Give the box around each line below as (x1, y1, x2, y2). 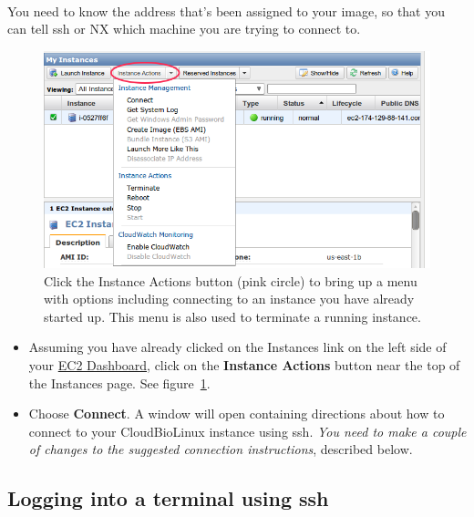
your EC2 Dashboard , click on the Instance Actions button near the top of (28, 355, 460, 374)
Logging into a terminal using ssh (7, 484, 329, 512)
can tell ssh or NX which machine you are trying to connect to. (7, 19, 361, 38)
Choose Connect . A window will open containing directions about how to (28, 404, 445, 423)
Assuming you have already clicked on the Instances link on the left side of (28, 337, 447, 357)
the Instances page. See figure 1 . (28, 373, 211, 392)
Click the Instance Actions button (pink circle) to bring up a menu (44, 271, 417, 290)
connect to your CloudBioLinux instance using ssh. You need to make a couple (28, 421, 467, 440)
